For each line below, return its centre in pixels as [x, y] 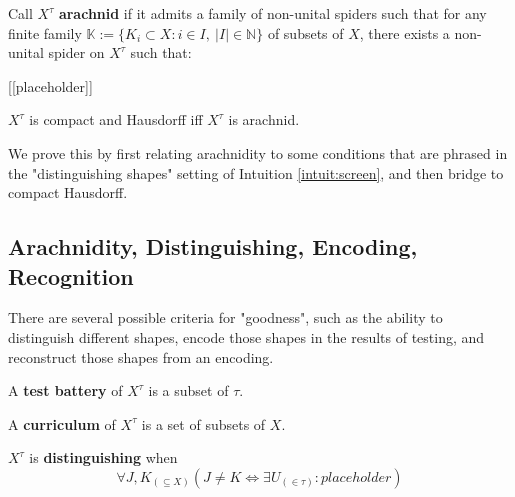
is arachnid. [264, 119]
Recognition [71, 275]
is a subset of [188, 390]
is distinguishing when [103, 457]
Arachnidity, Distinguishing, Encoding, [213, 246]
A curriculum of [62, 423]
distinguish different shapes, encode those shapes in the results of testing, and [246, 336]
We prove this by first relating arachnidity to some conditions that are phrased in [258, 152]
